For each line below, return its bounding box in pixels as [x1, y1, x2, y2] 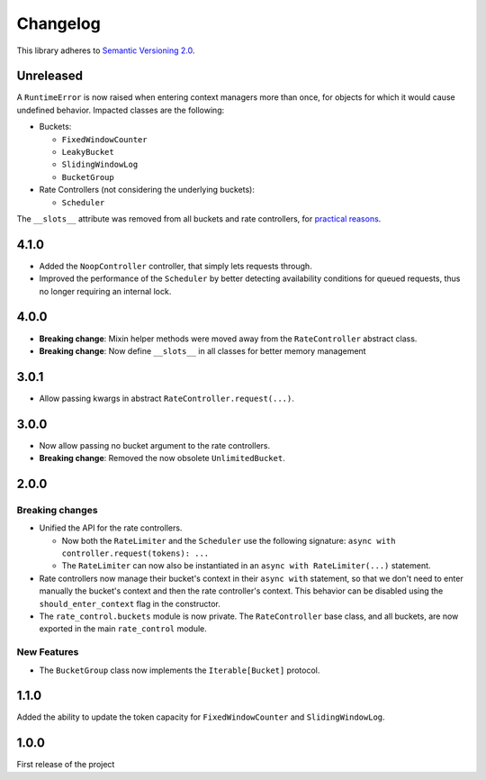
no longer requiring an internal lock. [39, 286, 172, 296]
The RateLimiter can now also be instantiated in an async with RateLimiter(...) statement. [61, 560, 431, 571]
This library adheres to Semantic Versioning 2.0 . [16, 45, 195, 56]
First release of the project [16, 759, 115, 770]
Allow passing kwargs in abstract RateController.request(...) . [39, 393, 294, 404]
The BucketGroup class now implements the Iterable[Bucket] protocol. [39, 665, 320, 676]
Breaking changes [16, 503, 98, 516]
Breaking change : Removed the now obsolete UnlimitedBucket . [39, 453, 285, 464]
